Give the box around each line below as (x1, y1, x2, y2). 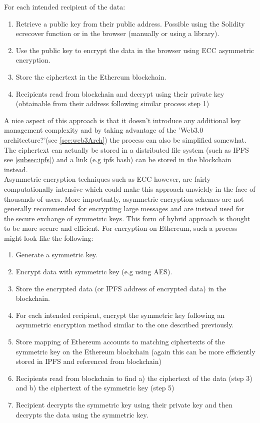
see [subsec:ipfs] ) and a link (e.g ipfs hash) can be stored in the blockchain (4, 154, 231, 165)
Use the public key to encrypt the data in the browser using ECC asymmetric (15, 45, 254, 55)
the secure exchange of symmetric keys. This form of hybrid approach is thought (4, 213, 250, 223)
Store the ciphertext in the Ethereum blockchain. (15, 71, 166, 82)
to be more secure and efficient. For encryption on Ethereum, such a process (4, 223, 237, 233)
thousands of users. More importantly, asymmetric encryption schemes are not (4, 193, 244, 204)
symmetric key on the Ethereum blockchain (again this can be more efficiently (15, 346, 255, 356)
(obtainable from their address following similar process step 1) (15, 98, 209, 109)
